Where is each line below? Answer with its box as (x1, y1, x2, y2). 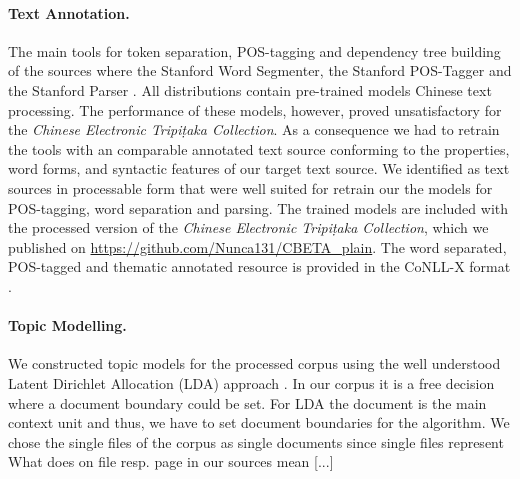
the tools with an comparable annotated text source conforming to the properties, (8, 138, 510, 159)
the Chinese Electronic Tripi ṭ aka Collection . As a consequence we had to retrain (8, 119, 500, 140)
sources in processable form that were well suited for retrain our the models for (8, 177, 493, 198)
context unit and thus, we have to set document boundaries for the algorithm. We (8, 412, 510, 433)
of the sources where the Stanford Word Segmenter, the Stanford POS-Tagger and (8, 60, 512, 81)
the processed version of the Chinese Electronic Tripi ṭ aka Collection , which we (8, 217, 489, 238)
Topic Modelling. (8, 315, 127, 336)
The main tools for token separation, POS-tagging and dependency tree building (8, 40, 501, 61)
